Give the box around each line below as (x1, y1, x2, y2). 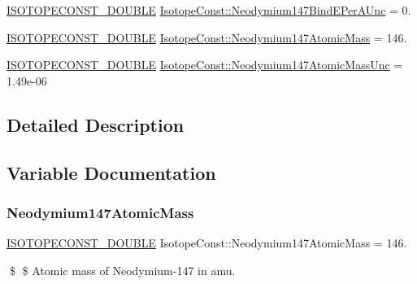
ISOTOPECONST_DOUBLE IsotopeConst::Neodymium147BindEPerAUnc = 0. (7, 2, 411, 18)
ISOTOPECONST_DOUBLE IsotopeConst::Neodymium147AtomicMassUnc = (7, 56, 403, 73)
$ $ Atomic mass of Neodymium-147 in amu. (9, 261, 236, 278)
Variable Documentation (7, 159, 216, 185)
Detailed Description (7, 111, 185, 137)
